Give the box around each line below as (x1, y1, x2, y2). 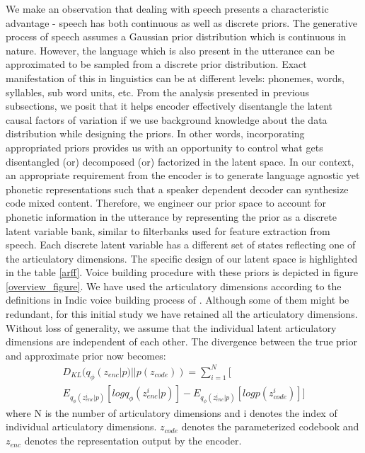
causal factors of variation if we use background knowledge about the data (6, 112, 328, 127)
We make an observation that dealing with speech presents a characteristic (6, 1, 329, 16)
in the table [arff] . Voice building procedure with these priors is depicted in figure (6, 265, 358, 280)
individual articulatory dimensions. (6, 419, 157, 434)
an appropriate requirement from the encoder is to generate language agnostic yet (6, 168, 360, 183)
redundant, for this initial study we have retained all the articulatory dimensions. (6, 306, 358, 321)
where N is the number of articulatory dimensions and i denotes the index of (6, 405, 337, 420)
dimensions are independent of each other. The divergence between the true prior (6, 334, 357, 349)
